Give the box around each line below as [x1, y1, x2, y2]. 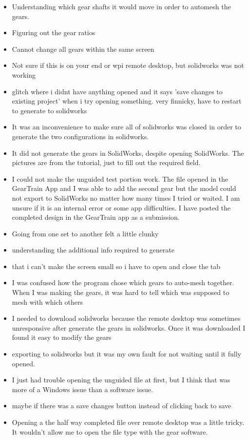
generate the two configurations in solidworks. [12, 131, 149, 141]
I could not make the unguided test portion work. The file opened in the [12, 173, 228, 184]
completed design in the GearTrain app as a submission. [12, 212, 180, 222]
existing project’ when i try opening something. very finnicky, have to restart [12, 96, 242, 106]
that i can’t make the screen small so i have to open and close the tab [12, 261, 221, 271]
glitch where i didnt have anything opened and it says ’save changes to [12, 86, 223, 96]
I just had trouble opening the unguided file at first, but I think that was [12, 375, 230, 385]
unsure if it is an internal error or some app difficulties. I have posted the [12, 202, 231, 212]
